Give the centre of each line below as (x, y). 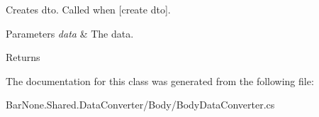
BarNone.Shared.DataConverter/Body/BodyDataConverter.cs (140, 105)
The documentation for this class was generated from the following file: (160, 80)
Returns (23, 57)
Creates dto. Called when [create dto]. (88, 9)
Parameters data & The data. (70, 33)
